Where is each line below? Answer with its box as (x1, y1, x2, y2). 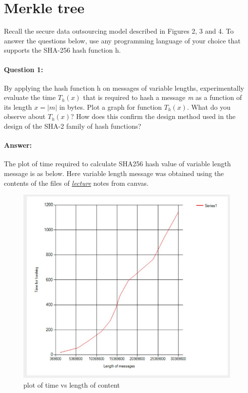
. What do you (187, 101, 230, 112)
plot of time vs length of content (23, 379, 120, 390)
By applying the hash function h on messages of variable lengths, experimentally (4, 82, 245, 93)
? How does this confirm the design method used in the (71, 111, 236, 121)
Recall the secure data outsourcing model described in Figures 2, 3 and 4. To (4, 26, 234, 36)
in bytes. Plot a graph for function (59, 101, 162, 112)
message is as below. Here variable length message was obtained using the (4, 168, 224, 178)
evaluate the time (4, 92, 56, 102)
